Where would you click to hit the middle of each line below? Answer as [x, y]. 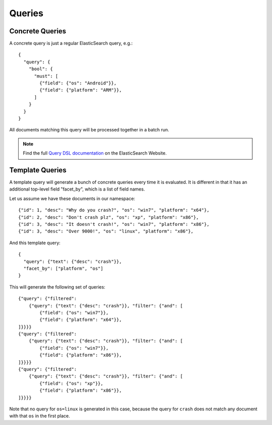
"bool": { [41, 69]
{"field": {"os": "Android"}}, [78, 83]
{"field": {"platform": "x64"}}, [81, 320]
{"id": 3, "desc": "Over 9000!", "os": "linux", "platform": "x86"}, [106, 231]
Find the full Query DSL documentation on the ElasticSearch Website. [95, 153]
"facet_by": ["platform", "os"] [63, 268]
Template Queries [38, 170]
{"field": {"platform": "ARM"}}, [81, 90]
